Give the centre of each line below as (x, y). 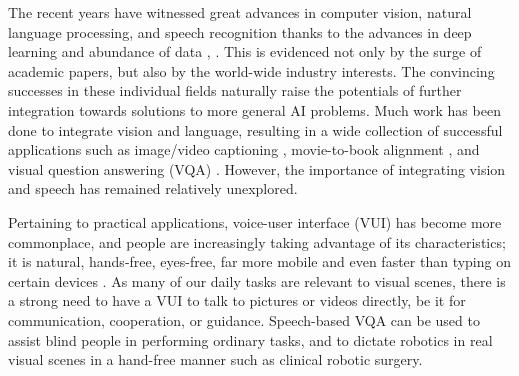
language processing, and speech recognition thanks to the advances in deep (240, 31)
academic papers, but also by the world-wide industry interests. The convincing (251, 70)
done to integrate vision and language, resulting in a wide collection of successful (255, 129)
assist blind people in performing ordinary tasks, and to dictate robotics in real (250, 339)
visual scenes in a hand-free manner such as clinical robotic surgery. (215, 359)
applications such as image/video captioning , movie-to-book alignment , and (244, 149)
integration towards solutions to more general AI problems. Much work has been (254, 109)
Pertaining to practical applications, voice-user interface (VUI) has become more (255, 221)
